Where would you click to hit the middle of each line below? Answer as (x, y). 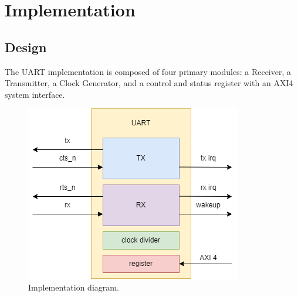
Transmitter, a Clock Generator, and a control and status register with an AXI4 (149, 83)
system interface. (35, 94)
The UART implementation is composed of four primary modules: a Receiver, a (148, 71)
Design (26, 47)
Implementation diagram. (74, 287)
